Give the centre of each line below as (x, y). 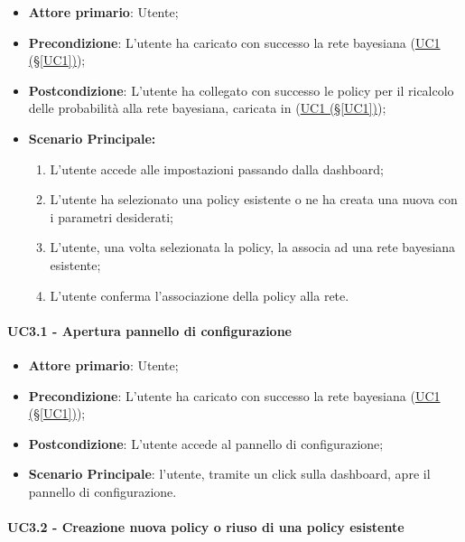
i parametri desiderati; (112, 216)
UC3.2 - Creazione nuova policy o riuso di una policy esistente (206, 527)
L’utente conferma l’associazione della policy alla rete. (200, 295)
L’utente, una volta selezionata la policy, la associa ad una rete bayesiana (253, 247)
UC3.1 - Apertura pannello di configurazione (149, 330)
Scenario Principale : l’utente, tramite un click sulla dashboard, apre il (229, 474)
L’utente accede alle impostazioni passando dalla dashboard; (217, 168)
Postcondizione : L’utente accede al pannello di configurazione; (206, 443)
